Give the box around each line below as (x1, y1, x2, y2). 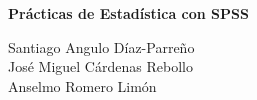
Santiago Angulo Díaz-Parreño (8, 36, 195, 57)
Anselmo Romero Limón (8, 75, 157, 96)
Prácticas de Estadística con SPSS (8, 3, 249, 23)
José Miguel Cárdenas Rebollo (8, 56, 193, 77)
